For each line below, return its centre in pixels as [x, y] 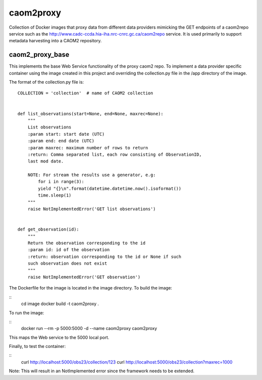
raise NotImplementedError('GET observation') [84, 277]
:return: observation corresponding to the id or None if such [104, 256]
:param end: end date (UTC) [61, 141]
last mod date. [46, 161]
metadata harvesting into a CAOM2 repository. [55, 41]
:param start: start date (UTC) [66, 134]
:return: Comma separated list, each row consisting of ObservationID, [115, 154]
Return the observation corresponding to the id [86, 243]
